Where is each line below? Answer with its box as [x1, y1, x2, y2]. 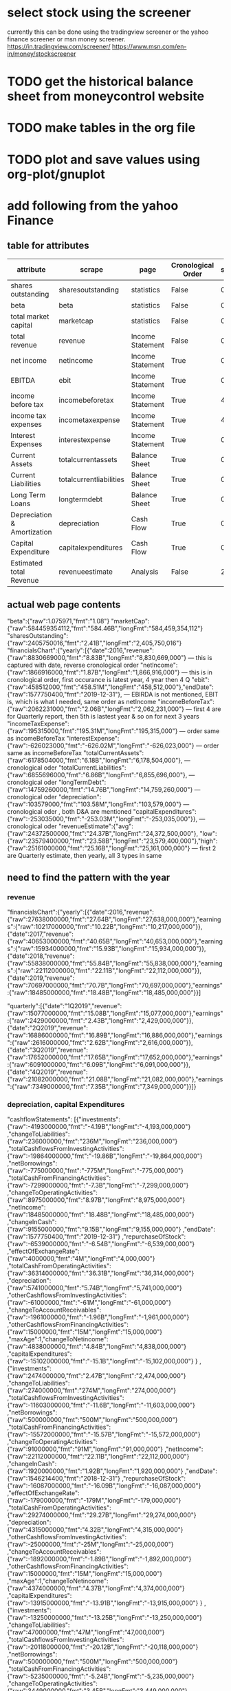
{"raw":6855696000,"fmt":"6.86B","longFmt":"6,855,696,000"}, [7, 771, 188, 779]
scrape [80, 264, 104, 274]
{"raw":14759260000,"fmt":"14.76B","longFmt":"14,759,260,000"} [7, 786, 193, 794]
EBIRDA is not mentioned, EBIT [131, 690, 219, 699]
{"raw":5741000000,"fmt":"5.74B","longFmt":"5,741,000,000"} [7, 1284, 182, 1292]
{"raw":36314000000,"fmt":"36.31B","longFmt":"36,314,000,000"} [7, 1269, 195, 1277]
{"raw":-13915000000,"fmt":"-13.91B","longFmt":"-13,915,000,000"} [7, 1599, 199, 1608]
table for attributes [7, 240, 89, 252]
